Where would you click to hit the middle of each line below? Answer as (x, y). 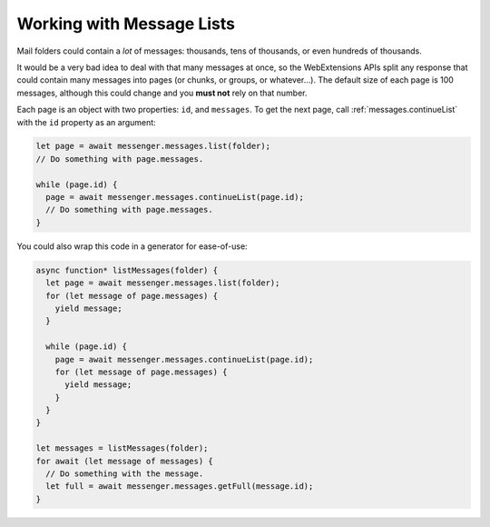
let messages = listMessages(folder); (122, 448)
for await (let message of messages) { (124, 461)
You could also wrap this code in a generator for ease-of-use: (132, 246)
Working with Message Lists (126, 24)
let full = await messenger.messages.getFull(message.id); (180, 487)
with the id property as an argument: (86, 122)
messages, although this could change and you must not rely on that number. (162, 93)
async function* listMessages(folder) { (127, 270)
